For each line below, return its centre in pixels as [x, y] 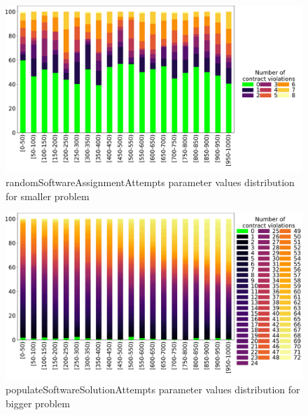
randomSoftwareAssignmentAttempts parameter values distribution [150, 182]
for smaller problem [48, 196]
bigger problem [38, 403]
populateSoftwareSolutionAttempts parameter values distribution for [153, 389]
